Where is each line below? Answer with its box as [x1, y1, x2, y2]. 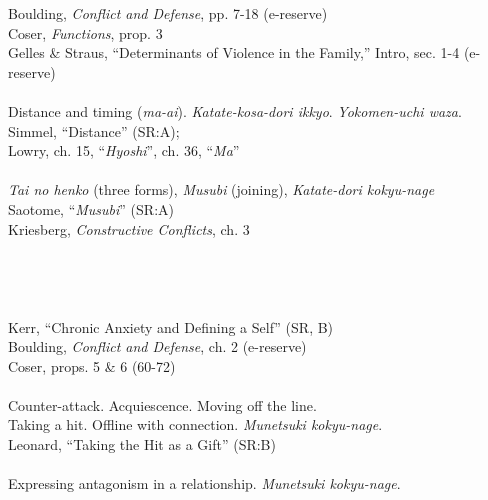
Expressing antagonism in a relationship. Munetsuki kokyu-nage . [8, 473, 401, 494]
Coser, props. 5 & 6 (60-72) [8, 355, 176, 376]
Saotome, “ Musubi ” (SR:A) [8, 198, 174, 219]
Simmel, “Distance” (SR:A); [8, 120, 180, 141]
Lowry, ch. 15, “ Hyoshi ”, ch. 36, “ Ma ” [8, 140, 240, 161]
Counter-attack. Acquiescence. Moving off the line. [8, 394, 317, 415]
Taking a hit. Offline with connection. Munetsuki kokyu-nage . [8, 414, 383, 435]
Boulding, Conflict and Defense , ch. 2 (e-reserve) [8, 336, 307, 357]
